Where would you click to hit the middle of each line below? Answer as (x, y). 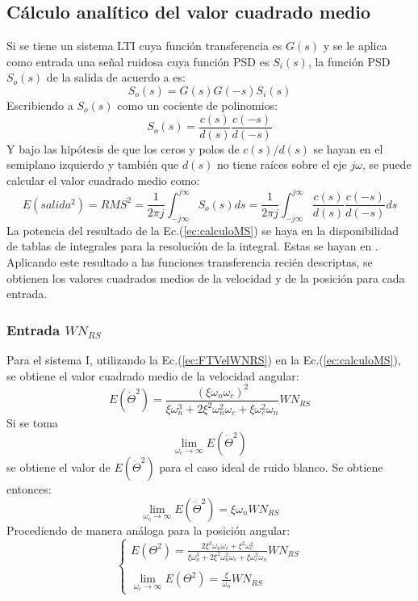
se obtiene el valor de (59, 467)
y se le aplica (355, 46)
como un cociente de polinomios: (198, 105)
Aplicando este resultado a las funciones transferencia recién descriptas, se (190, 261)
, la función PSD (349, 61)
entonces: (29, 489)
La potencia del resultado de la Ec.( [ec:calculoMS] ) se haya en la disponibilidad (203, 230)
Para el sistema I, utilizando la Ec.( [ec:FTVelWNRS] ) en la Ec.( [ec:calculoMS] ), (204, 359)
